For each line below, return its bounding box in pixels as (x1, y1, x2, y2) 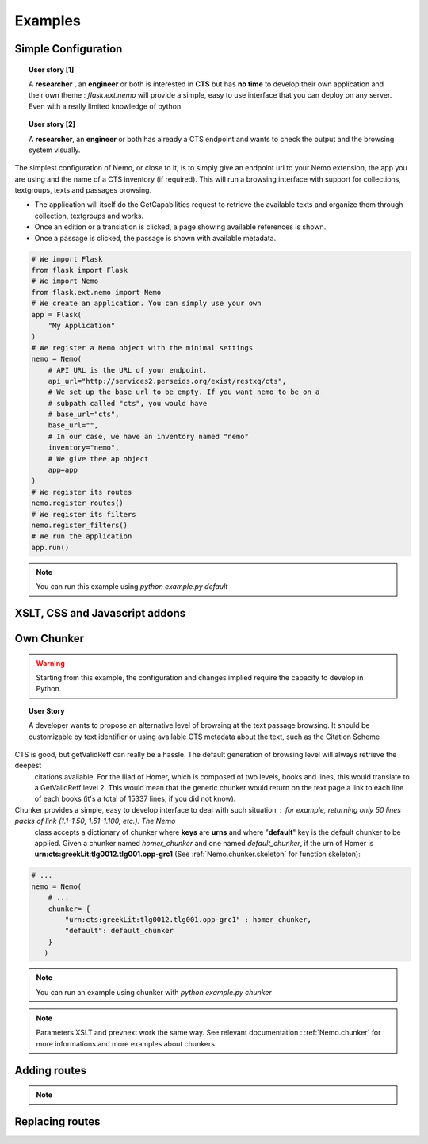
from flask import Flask (31, 266, 128, 275)
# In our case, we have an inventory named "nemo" (48, 432, 249, 441)
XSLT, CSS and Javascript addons (14, 606, 186, 620)
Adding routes (14, 1063, 87, 1077)
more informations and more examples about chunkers (36, 1039, 216, 1048)
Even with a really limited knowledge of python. (29, 101, 184, 111)
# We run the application (31, 532, 132, 541)
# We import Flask (31, 254, 103, 263)
